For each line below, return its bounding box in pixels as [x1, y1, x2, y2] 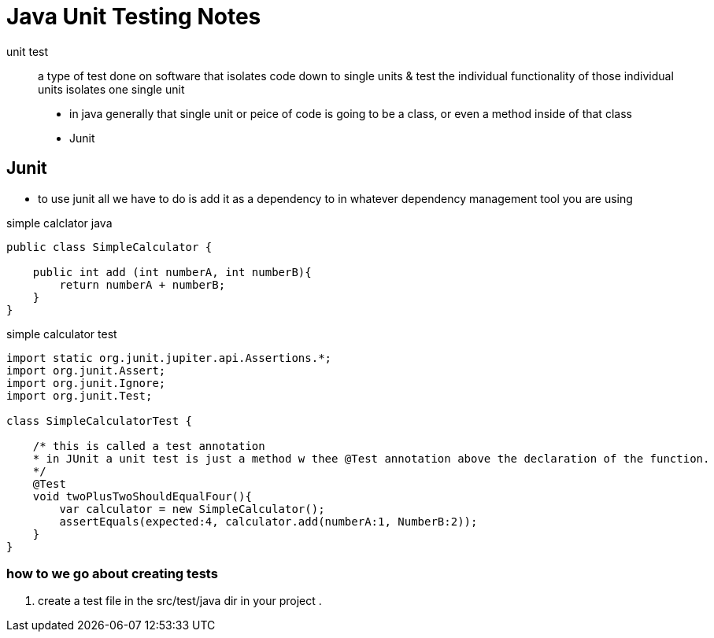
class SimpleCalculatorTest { [6, 414, 193, 427]
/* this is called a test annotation [32, 439, 265, 452]
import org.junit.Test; [6, 389, 153, 402]
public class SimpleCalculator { [6, 240, 213, 253]
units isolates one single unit [38, 82, 185, 96]
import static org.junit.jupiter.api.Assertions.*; [6, 351, 332, 364]
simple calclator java [6, 216, 113, 230]
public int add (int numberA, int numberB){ [32, 265, 312, 278]
